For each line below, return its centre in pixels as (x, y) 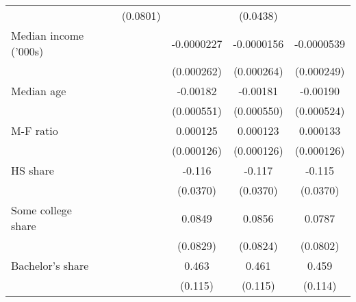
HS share (33, 170)
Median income (48, 35)
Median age (39, 91)
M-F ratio (35, 130)
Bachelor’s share (50, 265)
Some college (41, 210)
